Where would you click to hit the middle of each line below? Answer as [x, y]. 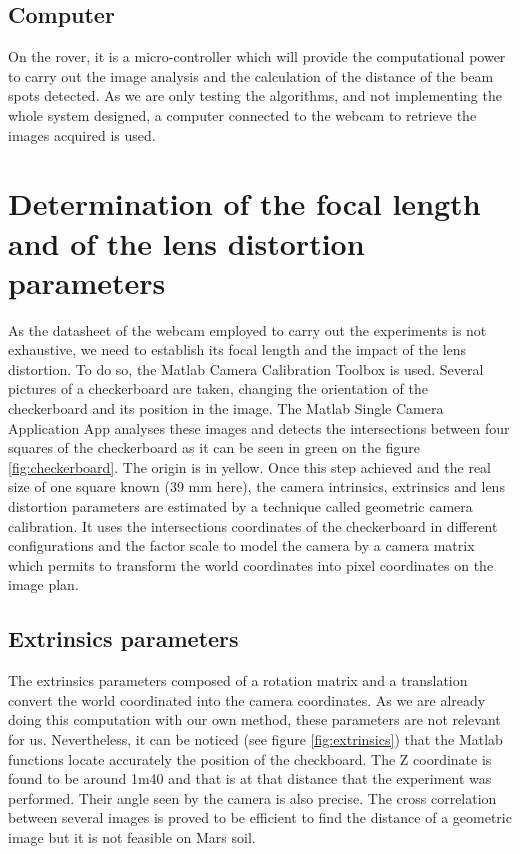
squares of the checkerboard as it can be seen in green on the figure [214, 447]
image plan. [43, 584]
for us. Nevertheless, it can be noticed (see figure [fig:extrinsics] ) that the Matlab [255, 738]
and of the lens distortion [186, 242]
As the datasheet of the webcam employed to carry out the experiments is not [247, 329]
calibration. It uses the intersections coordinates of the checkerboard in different [253, 525]
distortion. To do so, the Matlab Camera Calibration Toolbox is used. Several [246, 368]
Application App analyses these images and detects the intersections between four [259, 427]
